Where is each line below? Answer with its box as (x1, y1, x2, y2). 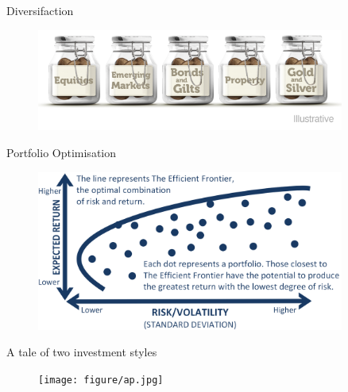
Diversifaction (6, 2, 74, 18)
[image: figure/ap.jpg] (38, 374, 164, 386)
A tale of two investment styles (6, 344, 157, 360)
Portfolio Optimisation (6, 144, 117, 160)
